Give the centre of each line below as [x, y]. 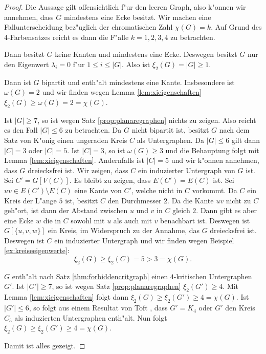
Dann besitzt [24, 54]
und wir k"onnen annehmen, [215, 160]
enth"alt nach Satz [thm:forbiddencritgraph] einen [90, 276]
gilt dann [246, 140]
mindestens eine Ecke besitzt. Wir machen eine [137, 17]
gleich [181, 210]
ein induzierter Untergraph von [186, 170]
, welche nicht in [157, 190]
